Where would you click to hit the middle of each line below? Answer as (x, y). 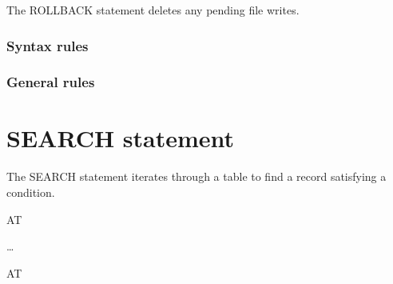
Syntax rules (48, 45)
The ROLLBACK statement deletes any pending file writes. (153, 10)
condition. (31, 192)
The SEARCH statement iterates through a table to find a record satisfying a (196, 176)
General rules (51, 82)
